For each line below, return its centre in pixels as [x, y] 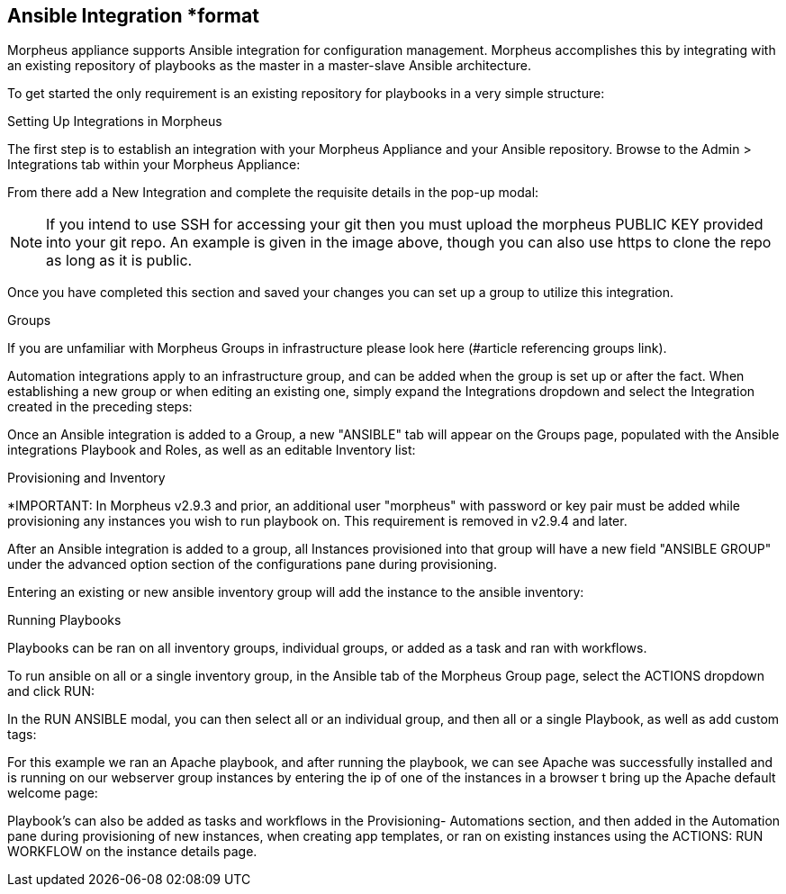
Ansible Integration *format [133, 16]
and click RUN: [51, 691]
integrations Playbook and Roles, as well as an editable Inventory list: [212, 450]
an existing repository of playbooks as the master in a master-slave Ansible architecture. [269, 66]
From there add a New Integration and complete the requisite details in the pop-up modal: [273, 193]
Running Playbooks [64, 620]
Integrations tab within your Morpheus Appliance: [154, 165]
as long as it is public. [119, 261]
